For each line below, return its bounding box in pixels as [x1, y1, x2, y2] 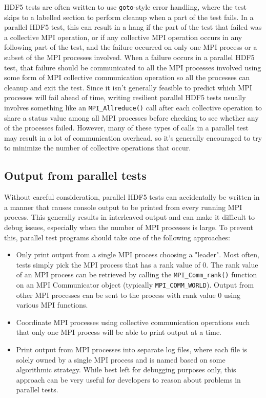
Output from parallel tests [4, 167, 147, 183]
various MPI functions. [16, 299, 88, 310]
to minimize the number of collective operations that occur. [4, 142, 191, 153]
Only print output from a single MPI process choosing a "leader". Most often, [16, 249, 259, 260]
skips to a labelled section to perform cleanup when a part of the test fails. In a [4, 11, 254, 22]
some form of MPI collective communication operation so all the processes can [4, 72, 250, 83]
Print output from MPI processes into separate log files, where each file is [16, 344, 247, 355]
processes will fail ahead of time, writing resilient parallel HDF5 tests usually [4, 92, 246, 103]
